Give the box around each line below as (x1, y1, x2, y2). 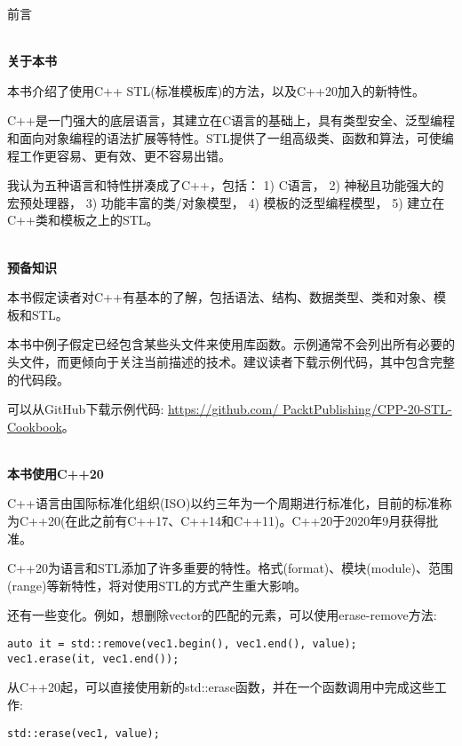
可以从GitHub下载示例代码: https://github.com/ (7, 400, 279, 418)
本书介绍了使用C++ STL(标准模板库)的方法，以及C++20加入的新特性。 (7, 81, 425, 99)
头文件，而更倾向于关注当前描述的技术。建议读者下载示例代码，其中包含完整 (7, 352, 455, 370)
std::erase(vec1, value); (7, 726, 160, 740)
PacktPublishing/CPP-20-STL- (283, 400, 452, 418)
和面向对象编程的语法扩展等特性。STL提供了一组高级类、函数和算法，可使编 (7, 128, 454, 147)
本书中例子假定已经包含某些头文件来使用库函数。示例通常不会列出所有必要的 (7, 335, 455, 353)
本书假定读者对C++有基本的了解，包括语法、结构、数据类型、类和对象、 (7, 288, 434, 306)
